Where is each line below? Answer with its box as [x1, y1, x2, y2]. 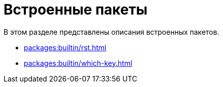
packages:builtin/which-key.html [24, 58, 132, 67]
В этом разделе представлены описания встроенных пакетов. [4, 27, 219, 36]
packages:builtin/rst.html [24, 43, 107, 52]
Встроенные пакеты [4, 1, 148, 18]
